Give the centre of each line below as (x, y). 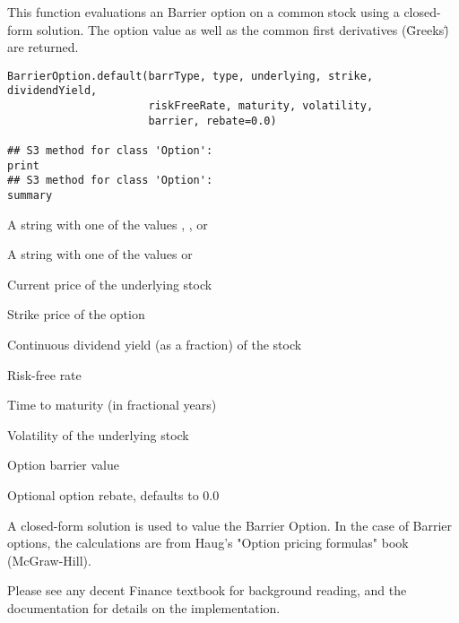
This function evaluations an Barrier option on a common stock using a (204, 12)
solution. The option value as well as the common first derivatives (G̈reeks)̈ (243, 29)
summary (30, 196)
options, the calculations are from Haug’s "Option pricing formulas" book (208, 543)
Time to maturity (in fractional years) (112, 405)
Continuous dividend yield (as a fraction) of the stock (155, 345)
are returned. (43, 47)
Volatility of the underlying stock (98, 434)
